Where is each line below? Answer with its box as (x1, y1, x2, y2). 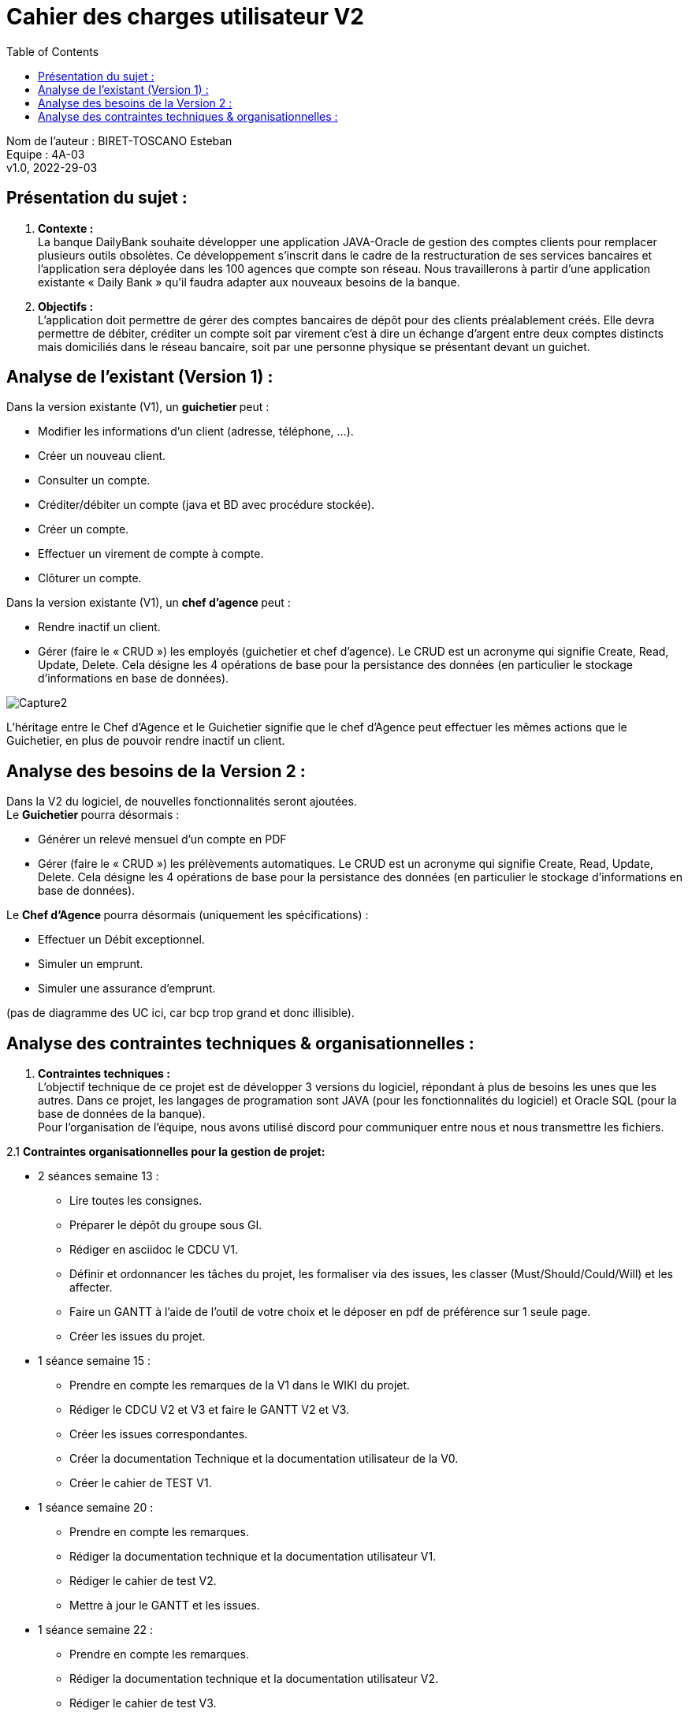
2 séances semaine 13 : (38, 1169, 159, 1183)
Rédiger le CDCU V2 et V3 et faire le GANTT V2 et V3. (69, 1403, 350, 1417)
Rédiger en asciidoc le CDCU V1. (69, 1243, 238, 1257)
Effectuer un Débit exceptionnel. (38, 933, 205, 947)
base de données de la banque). (38, 1107, 206, 1121)
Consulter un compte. (38, 473, 151, 488)
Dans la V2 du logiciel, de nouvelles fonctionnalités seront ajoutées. (6, 794, 357, 809)
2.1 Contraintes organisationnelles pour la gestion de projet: (6, 1145, 325, 1159)
